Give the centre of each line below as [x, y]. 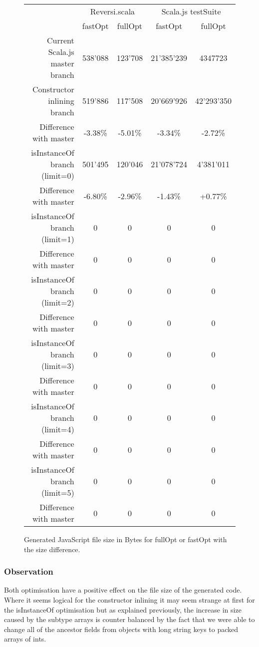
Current [60, 40]
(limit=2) [58, 302]
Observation [29, 571]
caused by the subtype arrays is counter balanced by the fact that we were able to [129, 619]
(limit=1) [58, 239]
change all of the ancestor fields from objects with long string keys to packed [121, 629]
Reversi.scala [113, 11]
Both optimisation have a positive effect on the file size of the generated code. [123, 590]
